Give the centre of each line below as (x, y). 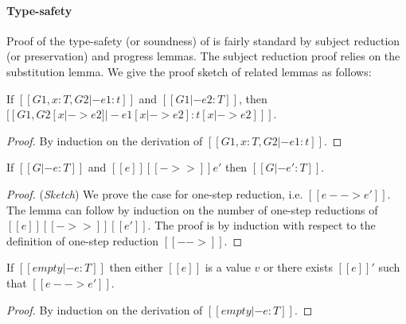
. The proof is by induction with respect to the (262, 225)
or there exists (298, 267)
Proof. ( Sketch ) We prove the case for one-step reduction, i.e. (155, 193)
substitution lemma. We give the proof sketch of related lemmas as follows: (189, 71)
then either (136, 267)
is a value (228, 267)
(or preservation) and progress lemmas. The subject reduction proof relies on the (203, 56)
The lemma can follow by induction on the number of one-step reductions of (192, 209)
